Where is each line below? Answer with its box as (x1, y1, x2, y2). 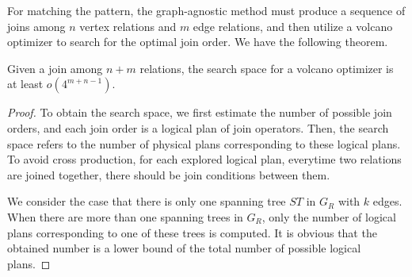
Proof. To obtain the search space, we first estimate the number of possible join (7, 104, 392, 121)
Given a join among (7, 60, 103, 76)
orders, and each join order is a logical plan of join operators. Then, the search (7, 119, 389, 136)
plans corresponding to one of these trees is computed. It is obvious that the (7, 224, 377, 240)
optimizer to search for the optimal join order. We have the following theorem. (7, 33, 388, 50)
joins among (7, 17, 66, 34)
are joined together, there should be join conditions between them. (7, 166, 330, 183)
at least (7, 75, 44, 92)
